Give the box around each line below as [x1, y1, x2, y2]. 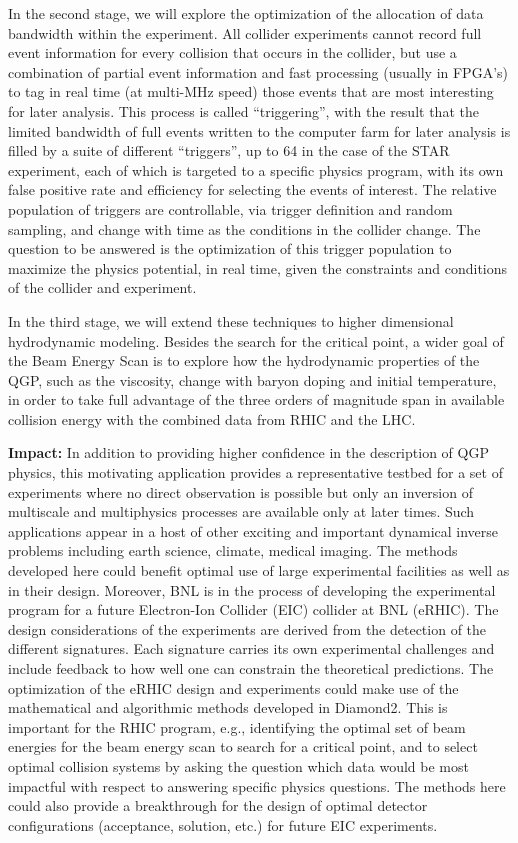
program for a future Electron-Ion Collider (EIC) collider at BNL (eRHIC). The [8, 599, 499, 620]
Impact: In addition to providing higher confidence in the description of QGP [8, 442, 489, 463]
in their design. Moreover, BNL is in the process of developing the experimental [8, 579, 496, 600]
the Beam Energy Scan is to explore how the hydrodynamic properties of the [8, 350, 480, 371]
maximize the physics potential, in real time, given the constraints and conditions [8, 257, 508, 278]
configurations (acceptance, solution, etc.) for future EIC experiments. [8, 814, 438, 835]
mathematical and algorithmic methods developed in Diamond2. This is [8, 697, 448, 718]
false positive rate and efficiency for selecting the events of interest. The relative [8, 179, 497, 200]
